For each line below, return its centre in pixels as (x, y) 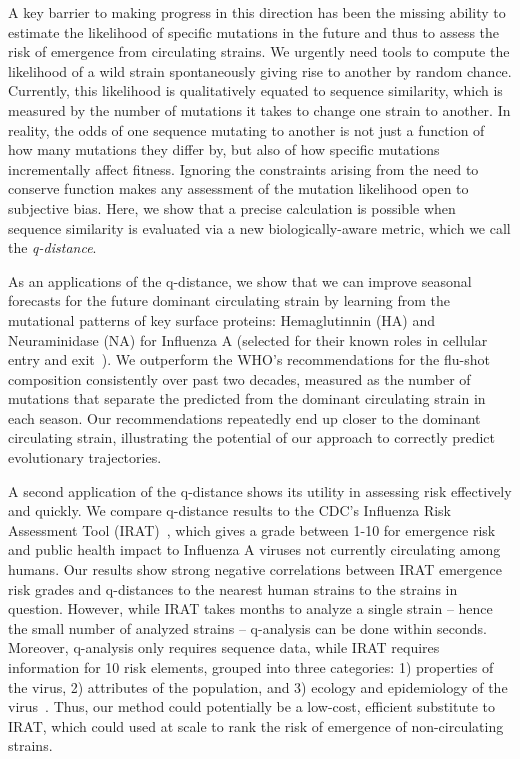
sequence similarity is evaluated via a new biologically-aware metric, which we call (259, 227)
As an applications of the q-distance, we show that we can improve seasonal (240, 280)
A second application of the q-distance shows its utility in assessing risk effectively (260, 490)
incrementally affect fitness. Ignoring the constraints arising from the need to (243, 168)
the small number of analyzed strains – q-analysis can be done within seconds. (247, 627)
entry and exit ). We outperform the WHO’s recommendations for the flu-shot (249, 359)
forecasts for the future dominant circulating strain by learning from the (229, 300)
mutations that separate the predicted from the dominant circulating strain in (247, 398)
